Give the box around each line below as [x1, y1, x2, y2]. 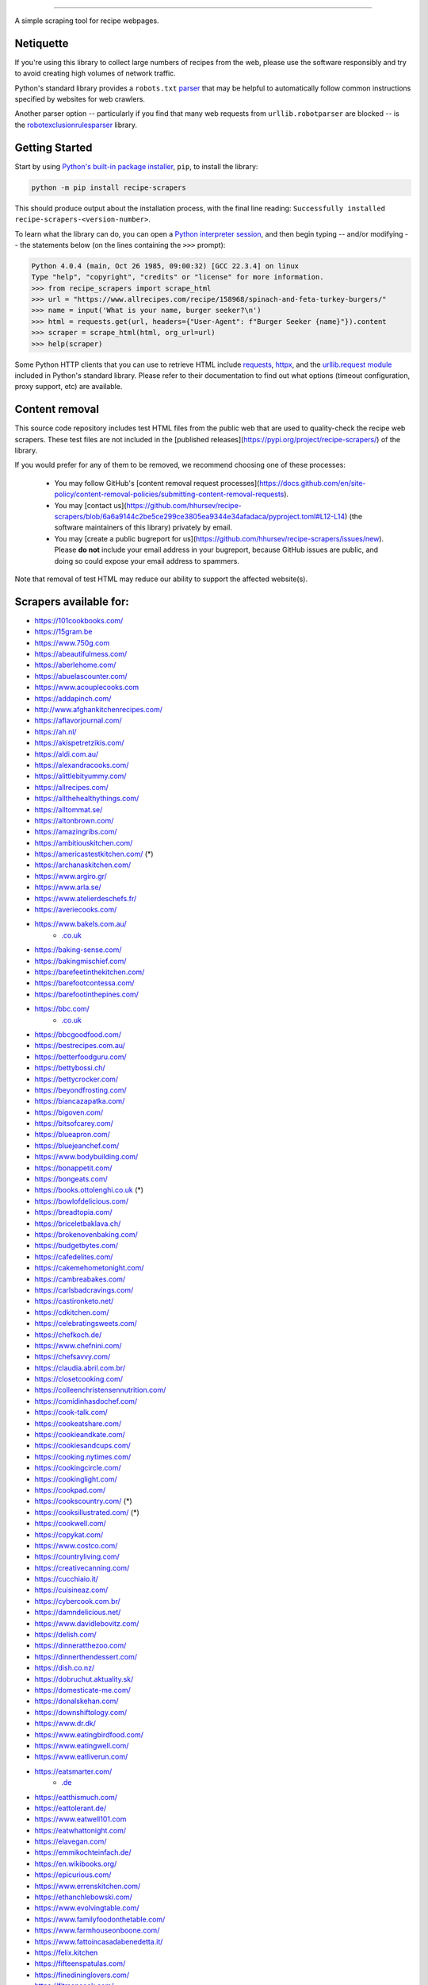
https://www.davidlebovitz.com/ [34, 1618, 139, 1628]
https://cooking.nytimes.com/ [34, 1451, 131, 1461]
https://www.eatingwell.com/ [34, 1740, 129, 1750]
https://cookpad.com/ [34, 1485, 106, 1494]
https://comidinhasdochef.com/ [34, 1396, 138, 1405]
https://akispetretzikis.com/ [34, 738, 124, 748]
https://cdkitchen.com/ [34, 1307, 110, 1317]
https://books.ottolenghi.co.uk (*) [34, 1185, 144, 1195]
